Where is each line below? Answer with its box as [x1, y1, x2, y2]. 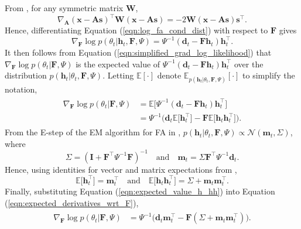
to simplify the [242, 69, 295, 81]
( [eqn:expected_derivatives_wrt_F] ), [5, 196, 139, 209]
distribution [5, 69, 47, 81]
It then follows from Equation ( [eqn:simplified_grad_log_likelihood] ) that [5, 46, 272, 58]
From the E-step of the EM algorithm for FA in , [5, 126, 181, 138]
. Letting [102, 69, 134, 81]
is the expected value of [76, 57, 160, 70]
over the [234, 57, 264, 70]
